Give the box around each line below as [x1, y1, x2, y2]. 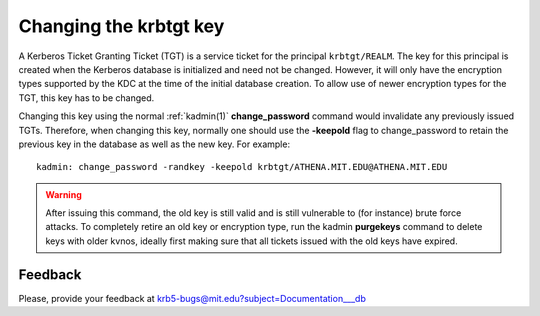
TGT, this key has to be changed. [18, 91, 155, 104]
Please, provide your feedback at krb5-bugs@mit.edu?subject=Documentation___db [18, 292, 367, 304]
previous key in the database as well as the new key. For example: [18, 138, 290, 150]
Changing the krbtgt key [18, 15, 225, 37]
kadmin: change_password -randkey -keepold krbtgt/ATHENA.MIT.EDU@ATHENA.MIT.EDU [36, 161, 448, 173]
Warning [45, 188, 82, 200]
